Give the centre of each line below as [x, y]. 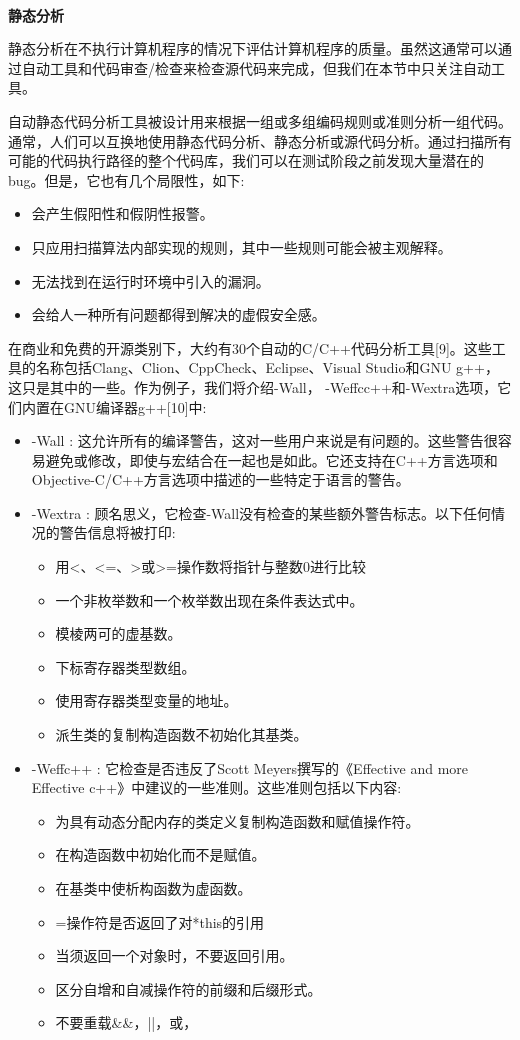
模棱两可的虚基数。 [118, 633]
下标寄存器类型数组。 [125, 666]
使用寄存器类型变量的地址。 [146, 700]
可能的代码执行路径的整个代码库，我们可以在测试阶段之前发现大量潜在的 [246, 160]
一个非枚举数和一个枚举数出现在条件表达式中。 [209, 599]
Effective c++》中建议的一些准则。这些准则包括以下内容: [216, 787]
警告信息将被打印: [117, 532]
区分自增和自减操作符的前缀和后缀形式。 [188, 988]
